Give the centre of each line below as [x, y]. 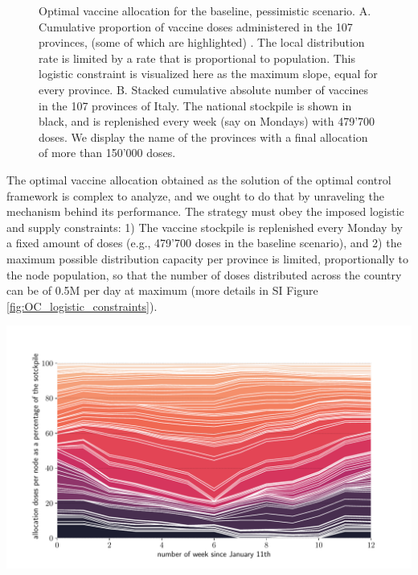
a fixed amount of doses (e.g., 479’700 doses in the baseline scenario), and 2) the [204, 243]
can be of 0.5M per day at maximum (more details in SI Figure [162, 290]
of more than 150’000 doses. [107, 153]
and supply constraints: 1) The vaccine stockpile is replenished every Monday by [205, 227]
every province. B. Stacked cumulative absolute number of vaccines [203, 89]
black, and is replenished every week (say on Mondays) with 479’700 [207, 121]
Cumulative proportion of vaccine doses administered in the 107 [196, 26]
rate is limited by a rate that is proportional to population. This [197, 58]
